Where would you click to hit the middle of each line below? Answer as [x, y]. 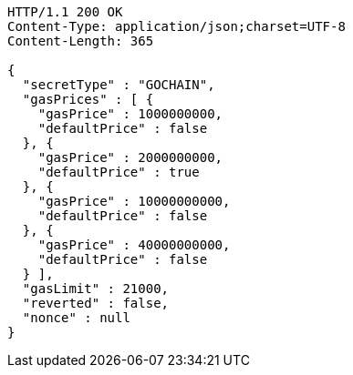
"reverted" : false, [96, 303]
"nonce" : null [76, 318]
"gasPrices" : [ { [88, 99]
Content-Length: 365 [81, 41]
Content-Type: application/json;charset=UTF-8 [176, 26]
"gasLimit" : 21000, [96, 289]
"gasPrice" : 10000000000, [134, 201]
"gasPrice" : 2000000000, [130, 157]
